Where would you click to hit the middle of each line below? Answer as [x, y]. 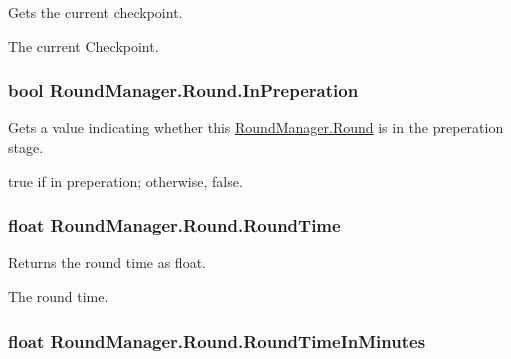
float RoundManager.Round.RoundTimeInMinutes [217, 340]
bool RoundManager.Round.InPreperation [183, 90]
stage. [26, 147]
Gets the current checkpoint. [95, 12]
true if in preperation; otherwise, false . [125, 180]
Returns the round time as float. [107, 262]
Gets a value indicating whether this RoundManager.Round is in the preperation [256, 127]
